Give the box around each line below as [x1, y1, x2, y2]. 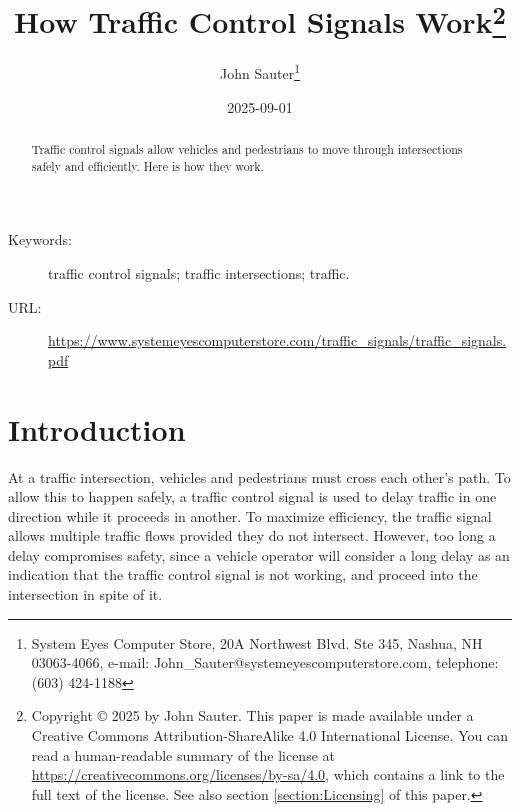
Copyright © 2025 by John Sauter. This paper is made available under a [31, 705, 474, 726]
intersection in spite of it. [8, 584, 163, 605]
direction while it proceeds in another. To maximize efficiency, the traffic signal [8, 505, 492, 526]
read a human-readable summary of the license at [31, 744, 335, 765]
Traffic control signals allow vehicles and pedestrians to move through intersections [31, 141, 463, 158]
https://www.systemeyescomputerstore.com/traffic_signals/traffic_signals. [48, 330, 507, 351]
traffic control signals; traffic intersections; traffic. [48, 263, 350, 283]
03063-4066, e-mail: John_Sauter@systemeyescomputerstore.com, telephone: [31, 652, 499, 673]
